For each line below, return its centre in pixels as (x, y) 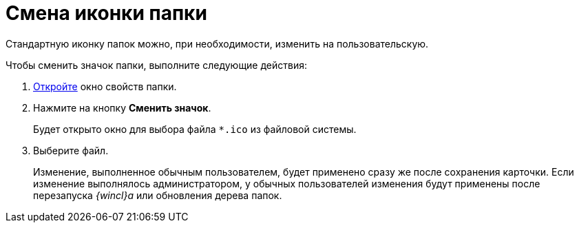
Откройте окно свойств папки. (105, 86)
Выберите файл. (71, 150)
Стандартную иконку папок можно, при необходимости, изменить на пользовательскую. (217, 43)
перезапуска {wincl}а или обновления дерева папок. (158, 195)
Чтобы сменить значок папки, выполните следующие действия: (157, 65)
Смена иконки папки (106, 13)
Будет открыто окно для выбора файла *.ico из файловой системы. (195, 129)
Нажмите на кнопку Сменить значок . (122, 107)
